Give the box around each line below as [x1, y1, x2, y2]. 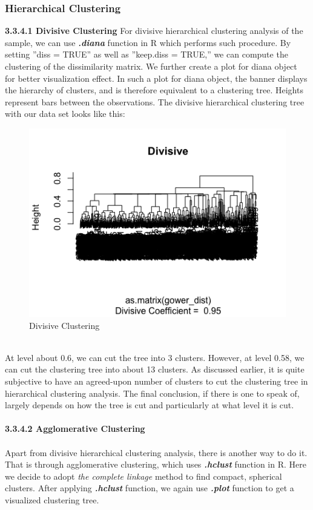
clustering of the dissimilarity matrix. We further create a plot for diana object [5, 60, 297, 72]
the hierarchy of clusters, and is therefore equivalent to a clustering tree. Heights [5, 84, 303, 96]
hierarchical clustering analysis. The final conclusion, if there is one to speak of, [5, 386, 300, 399]
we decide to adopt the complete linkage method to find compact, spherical [5, 469, 282, 482]
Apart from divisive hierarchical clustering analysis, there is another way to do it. [5, 446, 308, 459]
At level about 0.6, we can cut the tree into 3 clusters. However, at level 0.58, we [5, 351, 305, 363]
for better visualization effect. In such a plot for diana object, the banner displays [5, 71, 308, 84]
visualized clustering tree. [5, 493, 99, 506]
